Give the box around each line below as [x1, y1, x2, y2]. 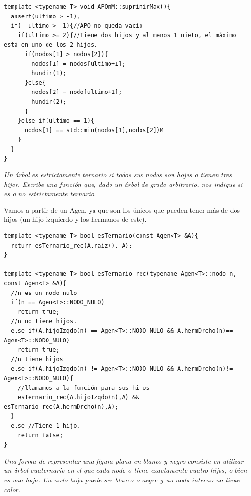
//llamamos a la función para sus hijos [17, 384, 150, 391]
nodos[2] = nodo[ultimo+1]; [31, 89, 122, 96]
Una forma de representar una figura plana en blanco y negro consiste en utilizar [4, 455, 244, 465]
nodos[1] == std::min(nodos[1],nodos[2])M [24, 126, 164, 134]
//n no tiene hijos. [11, 318, 77, 325]
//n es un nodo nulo [11, 289, 77, 296]
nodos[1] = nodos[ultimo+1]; [31, 60, 125, 67]
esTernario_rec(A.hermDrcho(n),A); [4, 403, 119, 410]
